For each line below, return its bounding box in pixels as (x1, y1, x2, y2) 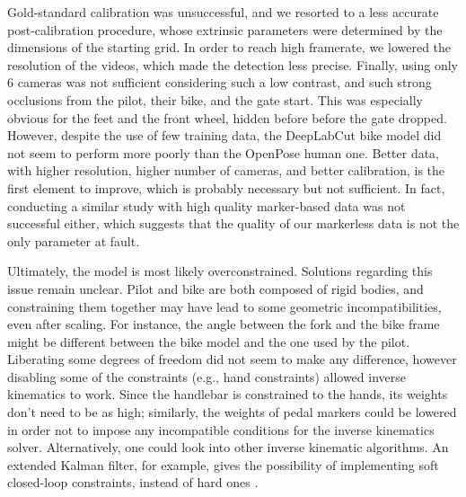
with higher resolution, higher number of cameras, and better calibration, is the (7, 161, 445, 180)
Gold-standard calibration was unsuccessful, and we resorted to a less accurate (7, 3, 439, 21)
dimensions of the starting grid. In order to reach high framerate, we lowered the (7, 38, 452, 57)
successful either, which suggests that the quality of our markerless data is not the (7, 214, 460, 233)
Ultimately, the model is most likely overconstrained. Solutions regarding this (7, 262, 433, 280)
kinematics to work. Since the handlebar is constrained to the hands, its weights (7, 385, 448, 404)
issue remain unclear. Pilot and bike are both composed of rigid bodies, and (7, 279, 424, 297)
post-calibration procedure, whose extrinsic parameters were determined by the (7, 20, 443, 39)
